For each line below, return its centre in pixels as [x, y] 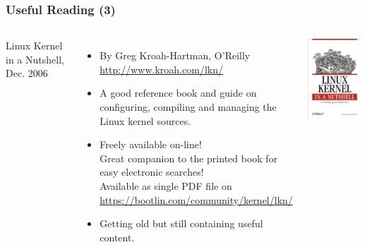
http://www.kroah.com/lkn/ [161, 69]
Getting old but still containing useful [181, 223]
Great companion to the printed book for [189, 158]
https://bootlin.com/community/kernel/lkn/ [196, 199]
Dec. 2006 [27, 73]
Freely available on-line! [151, 144]
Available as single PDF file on [166, 185]
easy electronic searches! [152, 172]
